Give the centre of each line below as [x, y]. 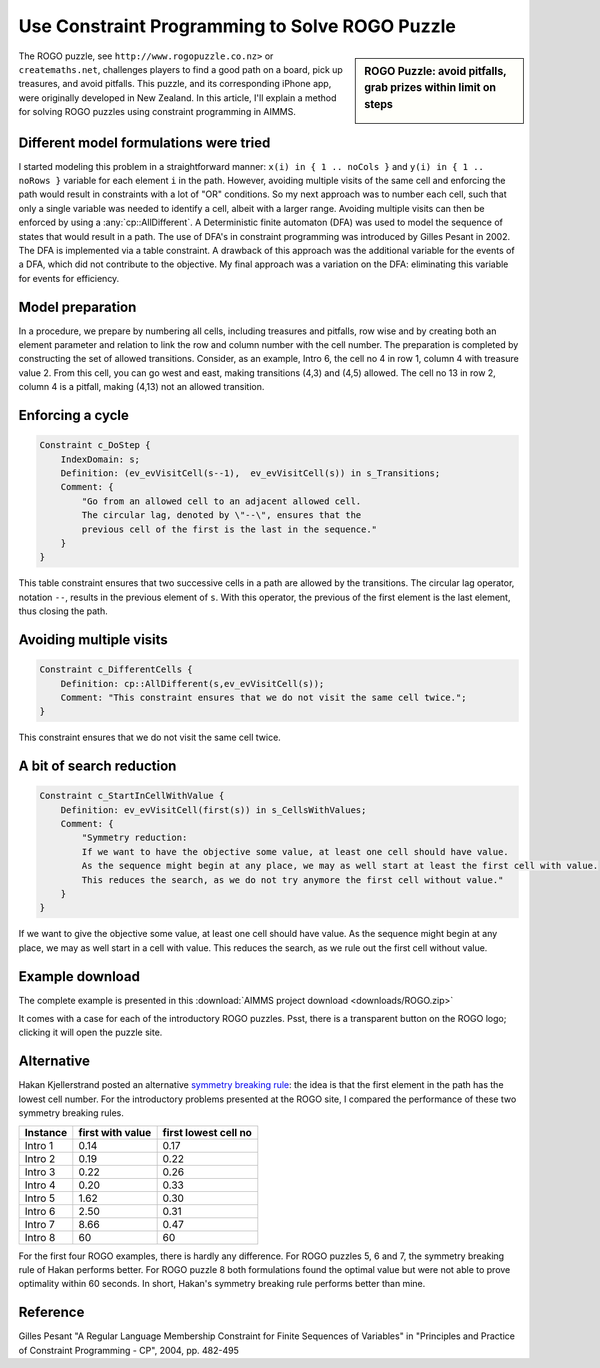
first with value [115, 1132]
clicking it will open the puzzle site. [90, 1032]
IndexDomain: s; [100, 459]
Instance [46, 1132]
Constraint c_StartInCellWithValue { [132, 796]
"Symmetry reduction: [134, 838]
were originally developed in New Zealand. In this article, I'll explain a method [177, 97]
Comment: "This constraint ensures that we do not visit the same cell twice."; [263, 697]
